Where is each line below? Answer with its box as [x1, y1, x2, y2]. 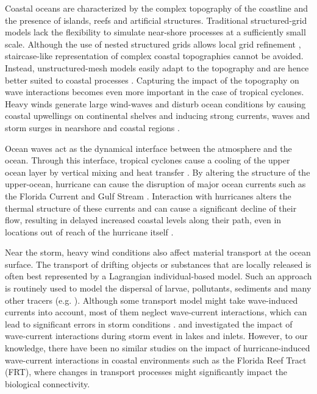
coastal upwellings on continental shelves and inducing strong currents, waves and [5, 109, 310, 122]
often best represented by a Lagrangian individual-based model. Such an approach [5, 270, 312, 282]
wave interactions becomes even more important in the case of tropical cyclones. [5, 85, 304, 98]
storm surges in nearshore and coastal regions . [5, 121, 180, 134]
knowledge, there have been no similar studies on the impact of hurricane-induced [5, 342, 310, 354]
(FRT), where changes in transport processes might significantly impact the [5, 365, 287, 378]
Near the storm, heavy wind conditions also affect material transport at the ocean [5, 246, 311, 259]
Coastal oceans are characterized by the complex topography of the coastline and [5, 2, 308, 14]
